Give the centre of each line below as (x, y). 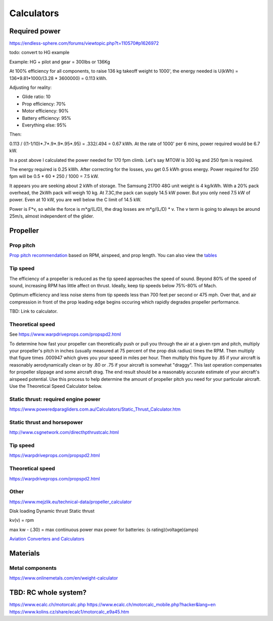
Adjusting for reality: (31, 87)
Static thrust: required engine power (55, 399)
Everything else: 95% (44, 125)
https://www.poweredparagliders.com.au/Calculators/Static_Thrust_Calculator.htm (95, 409)
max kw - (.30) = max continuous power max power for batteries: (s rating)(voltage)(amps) (104, 529)
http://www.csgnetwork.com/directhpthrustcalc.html (64, 432)
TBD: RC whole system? (48, 592)
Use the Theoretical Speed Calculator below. (56, 386)
